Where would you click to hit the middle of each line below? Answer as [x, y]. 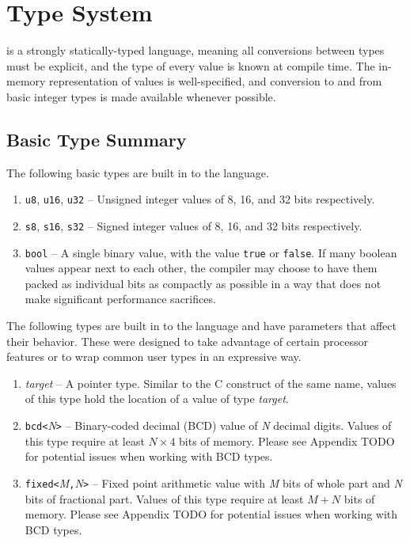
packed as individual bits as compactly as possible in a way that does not [203, 283]
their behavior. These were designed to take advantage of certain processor [188, 341]
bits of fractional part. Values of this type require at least [164, 498]
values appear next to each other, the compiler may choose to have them [201, 268]
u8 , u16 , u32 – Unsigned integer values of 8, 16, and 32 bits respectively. [200, 199]
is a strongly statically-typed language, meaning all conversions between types [196, 50]
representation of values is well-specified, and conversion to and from [216, 81]
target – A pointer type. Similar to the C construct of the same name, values [211, 383]
